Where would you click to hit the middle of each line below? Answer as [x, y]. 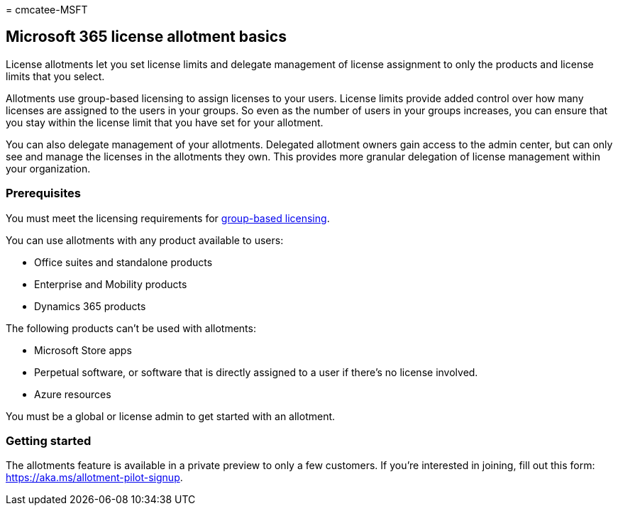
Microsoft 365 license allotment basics [146, 37]
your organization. [48, 168]
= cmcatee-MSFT [47, 10]
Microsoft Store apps [83, 350]
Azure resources [73, 394]
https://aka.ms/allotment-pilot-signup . [94, 478]
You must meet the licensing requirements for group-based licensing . [168, 218]
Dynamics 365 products [90, 306]
